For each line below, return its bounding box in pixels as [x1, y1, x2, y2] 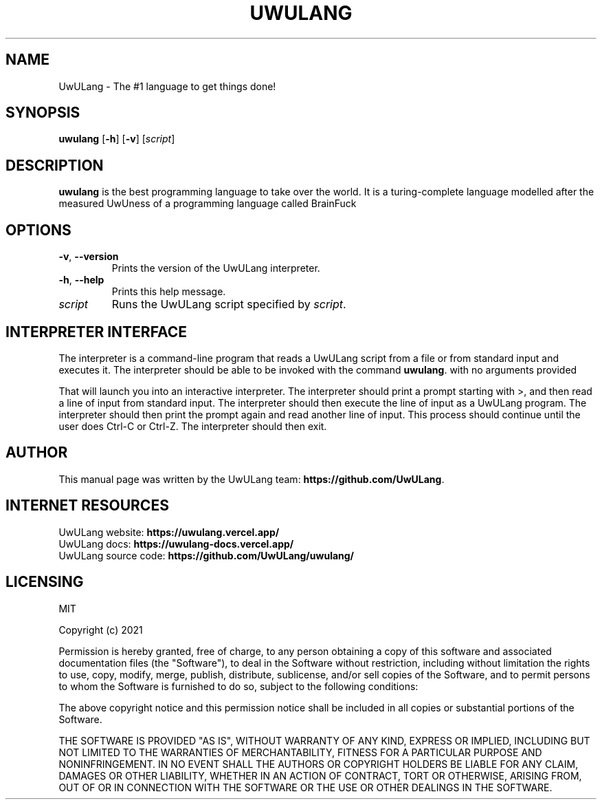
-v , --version [58, 250, 119, 263]
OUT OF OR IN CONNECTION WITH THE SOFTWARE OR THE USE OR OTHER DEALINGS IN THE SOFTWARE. [58, 781, 553, 793]
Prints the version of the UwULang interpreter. [111, 262, 320, 275]
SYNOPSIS [5, 104, 80, 122]
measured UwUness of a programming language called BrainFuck [58, 197, 357, 210]
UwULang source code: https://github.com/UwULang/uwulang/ [58, 549, 355, 561]
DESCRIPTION [5, 156, 104, 174]
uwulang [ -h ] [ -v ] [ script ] [58, 133, 175, 145]
